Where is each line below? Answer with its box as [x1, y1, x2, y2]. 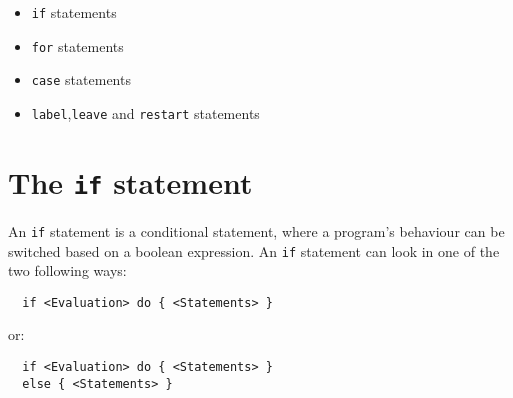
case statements [31, 69, 131, 90]
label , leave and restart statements [31, 102, 260, 123]
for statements [31, 35, 124, 56]
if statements [31, 2, 117, 22]
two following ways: [8, 260, 127, 281]
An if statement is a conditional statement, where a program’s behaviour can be [8, 220, 505, 241]
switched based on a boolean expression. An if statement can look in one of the [8, 240, 500, 261]
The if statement [8, 161, 253, 202]
